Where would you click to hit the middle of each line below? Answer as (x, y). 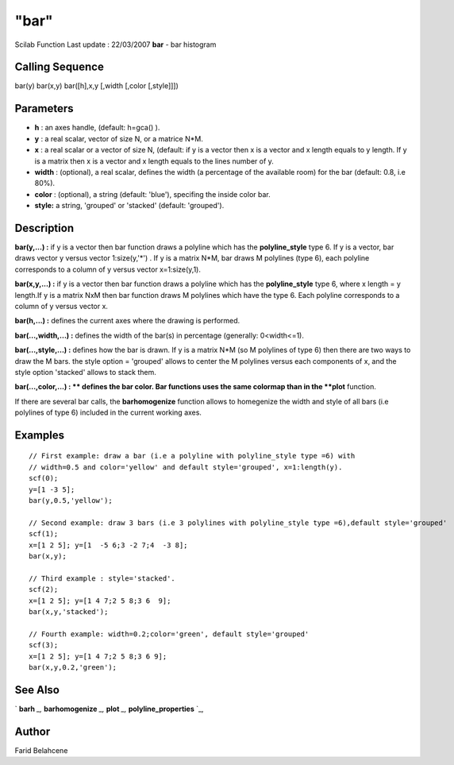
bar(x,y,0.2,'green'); (73, 667)
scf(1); (44, 534)
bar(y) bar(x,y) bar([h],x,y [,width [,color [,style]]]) (96, 86)
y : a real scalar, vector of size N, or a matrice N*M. (119, 138)
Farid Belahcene (41, 750)
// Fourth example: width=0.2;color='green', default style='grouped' (169, 634)
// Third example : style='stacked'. (102, 578)
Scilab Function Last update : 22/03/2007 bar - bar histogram (115, 44)
